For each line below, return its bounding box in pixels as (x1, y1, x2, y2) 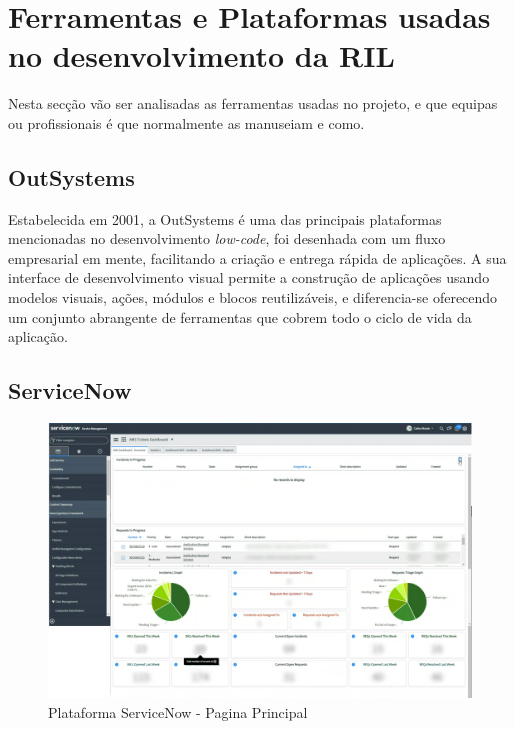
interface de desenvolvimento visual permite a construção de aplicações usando (8, 267, 490, 288)
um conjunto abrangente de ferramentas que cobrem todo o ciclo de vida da (8, 306, 472, 327)
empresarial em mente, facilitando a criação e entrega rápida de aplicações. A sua (8, 247, 507, 268)
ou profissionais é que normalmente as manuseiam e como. (8, 112, 365, 133)
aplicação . (8, 326, 68, 347)
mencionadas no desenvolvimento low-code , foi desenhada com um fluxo (8, 228, 446, 249)
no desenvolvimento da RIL (8, 35, 395, 76)
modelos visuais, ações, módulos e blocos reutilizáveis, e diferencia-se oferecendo (8, 287, 498, 308)
